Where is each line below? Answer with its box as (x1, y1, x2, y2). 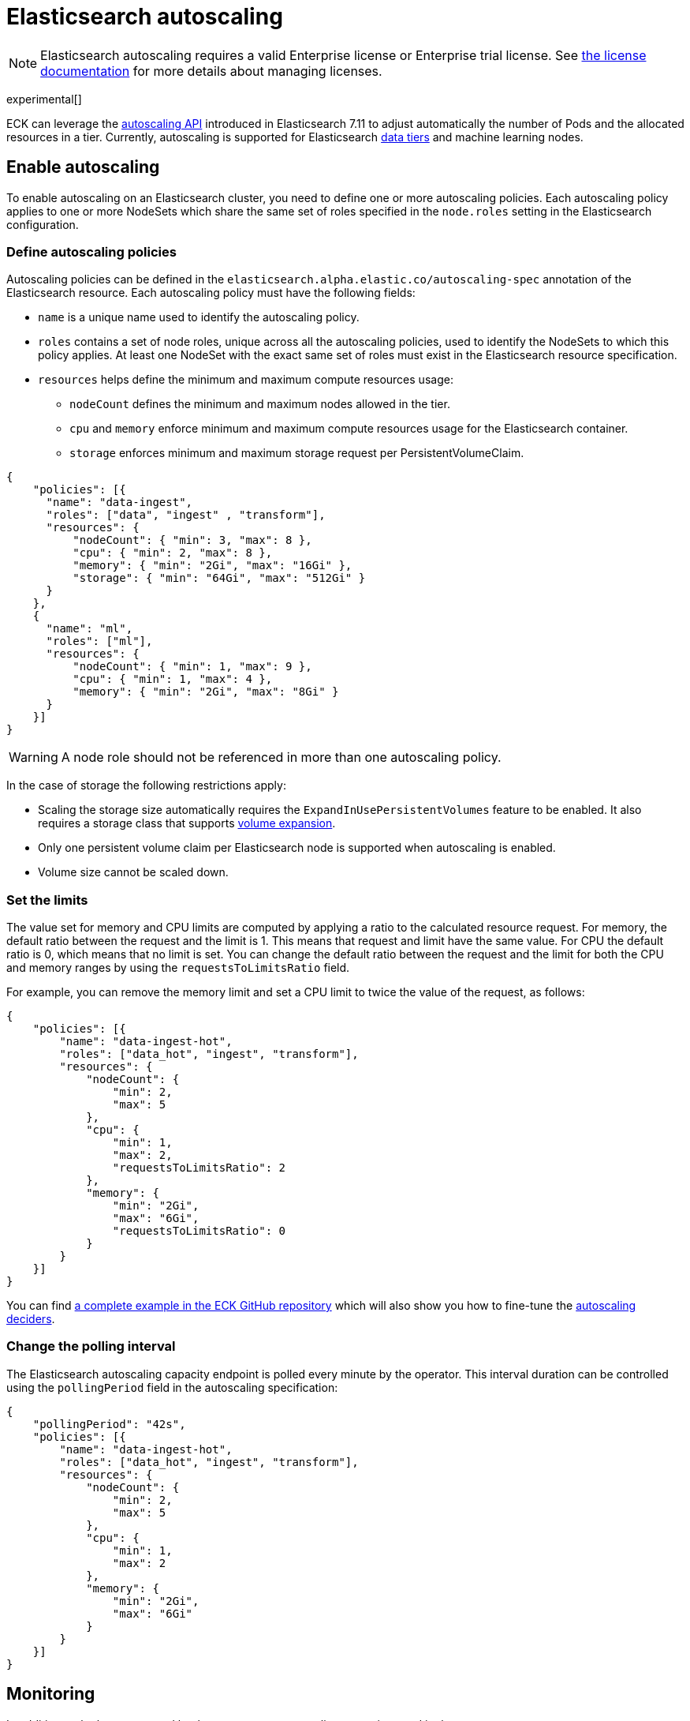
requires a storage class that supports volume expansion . (38, 816, 336, 831)
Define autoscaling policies (6, 243, 177, 260)
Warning (9, 749, 58, 766)
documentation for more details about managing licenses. (40, 62, 382, 79)
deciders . (6, 1312, 55, 1326)
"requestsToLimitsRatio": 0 (112, 1224, 286, 1238)
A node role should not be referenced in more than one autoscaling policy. (61, 749, 502, 766)
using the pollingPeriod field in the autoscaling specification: (6, 1380, 338, 1394)
